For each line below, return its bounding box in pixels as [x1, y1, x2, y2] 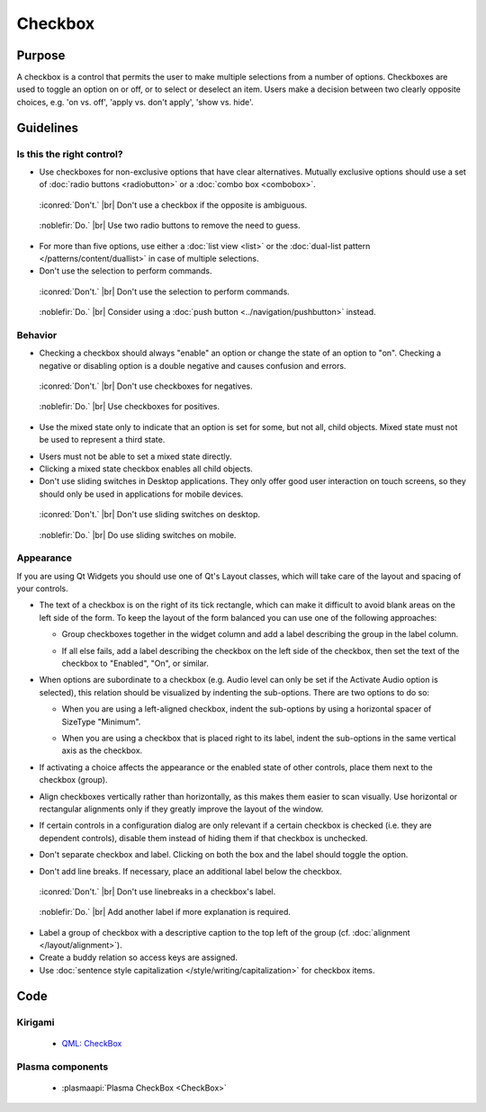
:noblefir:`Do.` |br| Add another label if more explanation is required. [39, 907, 292, 918]
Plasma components [16, 1060, 109, 1072]
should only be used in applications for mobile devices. [39, 489, 244, 499]
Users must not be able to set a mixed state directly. [39, 451, 233, 462]
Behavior [16, 328, 58, 341]
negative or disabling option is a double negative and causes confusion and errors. [39, 360, 346, 371]
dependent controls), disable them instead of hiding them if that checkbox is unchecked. [39, 832, 368, 843]
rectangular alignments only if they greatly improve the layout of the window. [39, 803, 324, 814]
